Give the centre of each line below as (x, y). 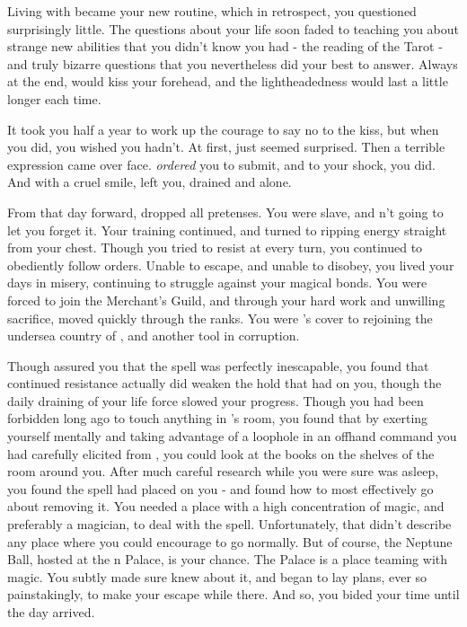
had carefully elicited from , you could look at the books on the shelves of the (221, 453)
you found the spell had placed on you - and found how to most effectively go (220, 488)
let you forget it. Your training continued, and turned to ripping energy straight (227, 230)
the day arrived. (51, 612)
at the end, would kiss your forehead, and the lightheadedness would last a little (228, 81)
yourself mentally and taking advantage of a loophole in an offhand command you (232, 436)
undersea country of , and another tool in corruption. (154, 336)
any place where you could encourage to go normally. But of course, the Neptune (230, 541)
